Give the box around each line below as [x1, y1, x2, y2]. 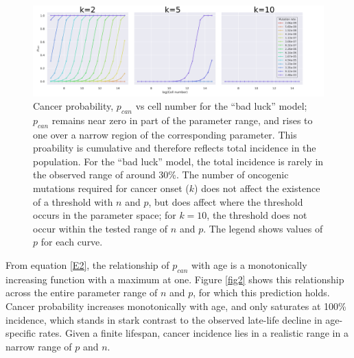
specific [5, 326, 36, 340]
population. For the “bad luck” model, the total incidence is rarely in [33, 154, 324, 168]
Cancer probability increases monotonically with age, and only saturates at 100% [5, 299, 346, 313]
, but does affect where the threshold [148, 194, 303, 208]
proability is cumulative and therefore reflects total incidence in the [33, 141, 316, 155]
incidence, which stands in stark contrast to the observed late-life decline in [5, 312, 322, 326]
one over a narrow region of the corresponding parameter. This [33, 127, 297, 141]
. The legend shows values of [203, 221, 323, 235]
